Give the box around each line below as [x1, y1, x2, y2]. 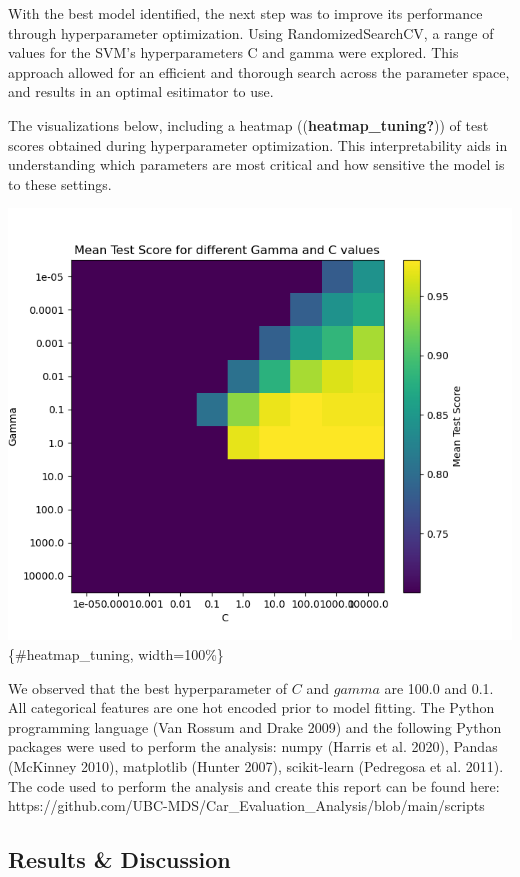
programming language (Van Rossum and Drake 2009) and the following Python [8, 716, 502, 737]
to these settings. [8, 173, 112, 194]
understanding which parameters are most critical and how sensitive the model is [8, 154, 505, 175]
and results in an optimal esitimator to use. [8, 81, 274, 102]
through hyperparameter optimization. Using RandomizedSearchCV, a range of [8, 22, 494, 43]
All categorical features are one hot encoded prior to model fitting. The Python [8, 697, 495, 718]
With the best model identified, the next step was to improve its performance [8, 3, 483, 23]
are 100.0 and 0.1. [384, 677, 494, 698]
